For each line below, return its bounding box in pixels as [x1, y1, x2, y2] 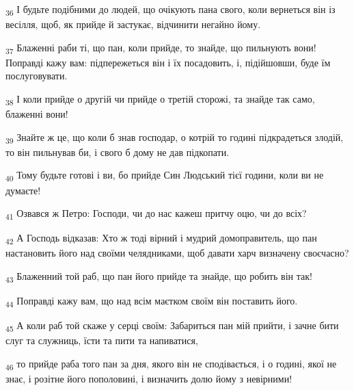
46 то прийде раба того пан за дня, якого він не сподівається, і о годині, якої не [5, 356, 337, 372]
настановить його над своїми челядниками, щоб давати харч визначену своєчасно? [5, 246, 349, 260]
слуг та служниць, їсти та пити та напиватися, [5, 333, 198, 348]
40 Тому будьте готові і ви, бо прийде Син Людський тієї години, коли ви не [5, 168, 324, 184]
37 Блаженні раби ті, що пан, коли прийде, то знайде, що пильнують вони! [5, 40, 316, 56]
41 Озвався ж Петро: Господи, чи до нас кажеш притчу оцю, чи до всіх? [5, 206, 307, 222]
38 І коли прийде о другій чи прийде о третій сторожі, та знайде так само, [5, 92, 315, 107]
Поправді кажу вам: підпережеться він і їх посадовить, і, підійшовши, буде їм [5, 55, 331, 69]
